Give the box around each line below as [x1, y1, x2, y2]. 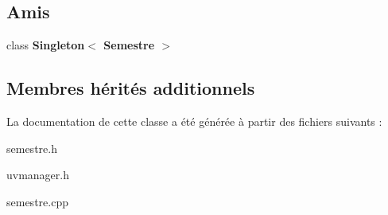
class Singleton [6, 37, 85, 53]
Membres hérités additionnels [6, 76, 255, 100]
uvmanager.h [6, 166, 70, 183]
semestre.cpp [6, 193, 68, 209]
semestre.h [6, 139, 57, 156]
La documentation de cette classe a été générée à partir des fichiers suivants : [6, 113, 382, 129]
